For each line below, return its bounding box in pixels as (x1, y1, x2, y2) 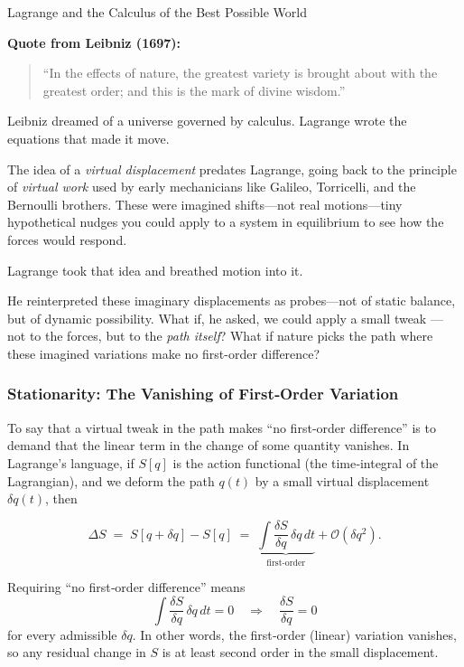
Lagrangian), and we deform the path (7, 471, 215, 490)
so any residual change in (7, 643, 146, 662)
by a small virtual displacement (255, 471, 430, 490)
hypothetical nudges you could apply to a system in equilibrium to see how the (7, 212, 444, 231)
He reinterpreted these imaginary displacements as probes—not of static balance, (7, 291, 456, 310)
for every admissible (7, 625, 117, 644)
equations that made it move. (7, 128, 170, 147)
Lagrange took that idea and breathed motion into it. (7, 260, 303, 279)
